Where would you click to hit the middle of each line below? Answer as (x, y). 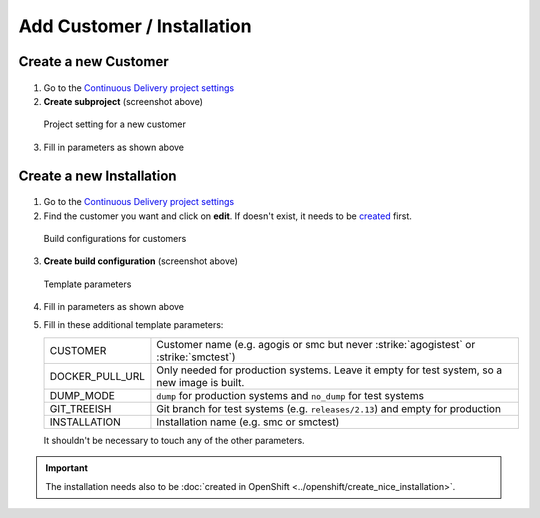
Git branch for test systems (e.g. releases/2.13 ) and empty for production (329, 408)
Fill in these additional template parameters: (133, 325)
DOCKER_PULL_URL (97, 376)
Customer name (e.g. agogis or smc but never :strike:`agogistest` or (316, 344)
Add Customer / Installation (135, 26)
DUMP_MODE (82, 395)
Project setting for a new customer (115, 124)
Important (67, 468)
